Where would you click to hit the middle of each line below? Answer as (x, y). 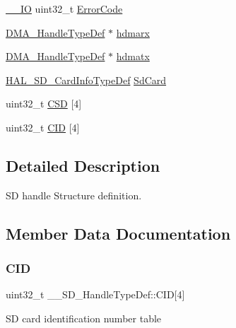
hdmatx (133, 56)
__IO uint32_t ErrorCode (64, 8)
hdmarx (133, 32)
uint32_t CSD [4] (44, 104)
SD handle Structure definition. (74, 195)
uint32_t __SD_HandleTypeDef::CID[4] (95, 294)
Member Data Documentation (118, 233)
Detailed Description (83, 165)
